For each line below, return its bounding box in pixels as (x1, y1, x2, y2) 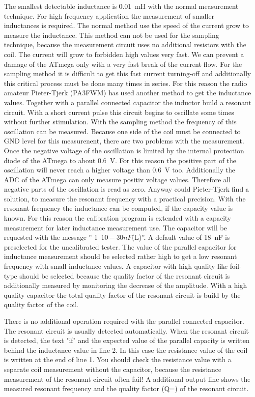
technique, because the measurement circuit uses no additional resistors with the (4, 39, 246, 50)
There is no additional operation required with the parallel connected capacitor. (4, 316, 244, 326)
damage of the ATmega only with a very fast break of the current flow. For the (4, 58, 242, 69)
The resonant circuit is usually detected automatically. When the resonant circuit (4, 325, 249, 336)
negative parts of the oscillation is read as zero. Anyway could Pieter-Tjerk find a (4, 184, 249, 194)
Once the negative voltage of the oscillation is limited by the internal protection (4, 145, 244, 155)
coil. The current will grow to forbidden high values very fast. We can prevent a (4, 49, 244, 59)
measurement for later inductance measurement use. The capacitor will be (4, 222, 227, 232)
